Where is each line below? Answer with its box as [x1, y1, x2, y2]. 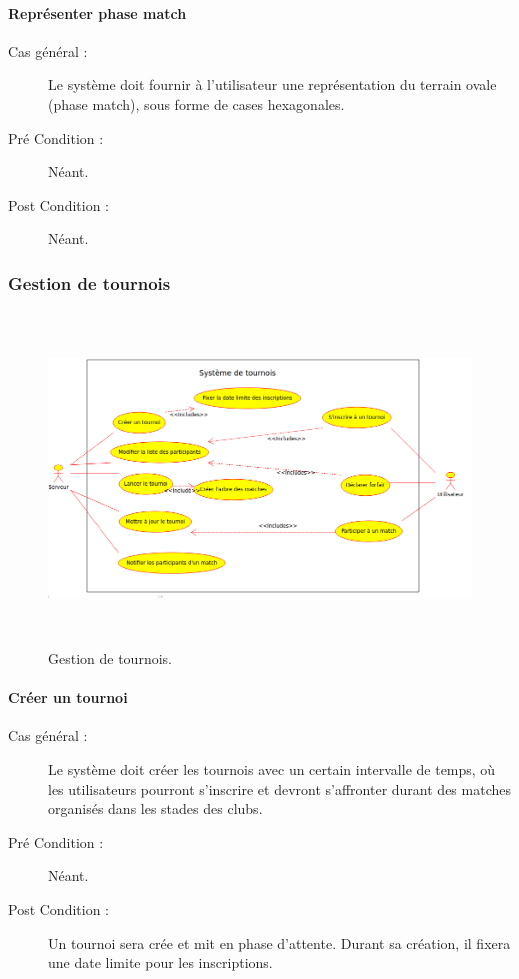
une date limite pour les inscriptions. [48, 952, 273, 973]
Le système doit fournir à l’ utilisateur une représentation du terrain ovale [48, 74, 497, 95]
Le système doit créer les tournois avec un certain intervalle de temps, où [48, 759, 496, 780]
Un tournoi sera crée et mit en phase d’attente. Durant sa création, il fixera [48, 932, 511, 953]
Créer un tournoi [8, 687, 128, 708]
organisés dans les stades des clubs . [48, 798, 263, 819]
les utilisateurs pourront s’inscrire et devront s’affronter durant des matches [48, 778, 511, 799]
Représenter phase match [8, 2, 187, 23]
